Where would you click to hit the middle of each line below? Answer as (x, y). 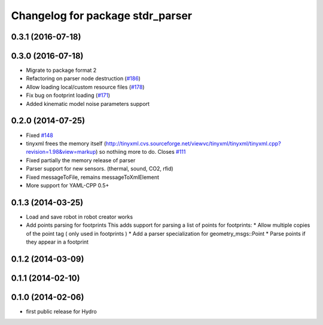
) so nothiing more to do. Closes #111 (141, 152)
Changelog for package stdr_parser (102, 16)
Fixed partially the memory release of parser (81, 160)
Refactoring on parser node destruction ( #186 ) (83, 78)
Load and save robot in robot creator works (80, 217)
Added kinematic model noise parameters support (88, 104)
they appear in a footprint (57, 242)
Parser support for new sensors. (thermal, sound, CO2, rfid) (100, 169)
